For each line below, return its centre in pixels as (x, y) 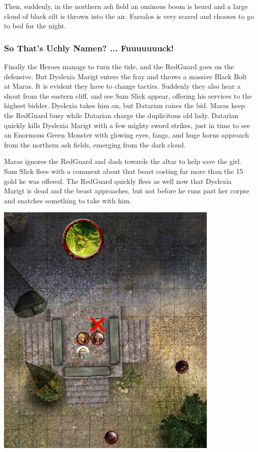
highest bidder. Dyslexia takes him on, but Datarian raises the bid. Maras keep (125, 105)
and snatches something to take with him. (68, 200)
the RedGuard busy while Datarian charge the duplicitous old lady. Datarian (121, 115)
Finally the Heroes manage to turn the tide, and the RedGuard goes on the (119, 66)
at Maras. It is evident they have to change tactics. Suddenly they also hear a (122, 86)
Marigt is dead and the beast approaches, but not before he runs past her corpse (127, 191)
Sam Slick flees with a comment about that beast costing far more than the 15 (124, 171)
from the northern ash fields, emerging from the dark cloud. (95, 144)
